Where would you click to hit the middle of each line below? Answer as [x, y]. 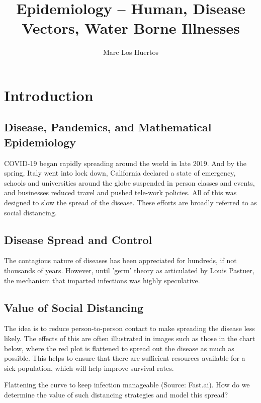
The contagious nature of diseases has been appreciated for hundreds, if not [120, 260]
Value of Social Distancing [74, 307]
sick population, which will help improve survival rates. [89, 368]
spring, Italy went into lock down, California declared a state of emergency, [120, 173]
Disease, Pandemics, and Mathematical [108, 127]
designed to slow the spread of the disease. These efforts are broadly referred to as [130, 203]
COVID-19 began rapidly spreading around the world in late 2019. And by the [125, 163]
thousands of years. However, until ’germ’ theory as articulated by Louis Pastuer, [129, 270]
